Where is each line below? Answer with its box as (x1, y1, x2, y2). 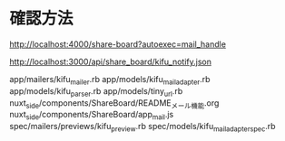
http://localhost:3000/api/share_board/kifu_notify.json (9, 56, 211, 67)
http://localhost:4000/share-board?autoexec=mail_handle (9, 38, 227, 50)
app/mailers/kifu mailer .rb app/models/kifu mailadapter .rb (9, 73, 211, 87)
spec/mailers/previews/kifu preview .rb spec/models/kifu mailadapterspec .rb (9, 121, 276, 134)
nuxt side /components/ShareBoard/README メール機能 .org (9, 97, 220, 110)
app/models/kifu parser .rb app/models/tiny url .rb (9, 85, 183, 99)
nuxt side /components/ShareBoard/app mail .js (9, 109, 174, 122)
